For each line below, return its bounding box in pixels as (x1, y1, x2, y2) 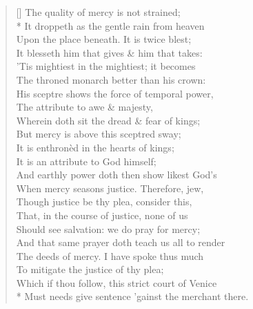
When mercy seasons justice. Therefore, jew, (16, 180, 204, 195)
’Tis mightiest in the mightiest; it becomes (16, 59, 196, 73)
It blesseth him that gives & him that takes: (16, 45, 203, 59)
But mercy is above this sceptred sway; (16, 127, 181, 141)
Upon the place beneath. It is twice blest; (16, 32, 192, 46)
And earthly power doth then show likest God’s (16, 167, 217, 182)
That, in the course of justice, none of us (16, 207, 188, 222)
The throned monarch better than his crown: (16, 72, 206, 86)
